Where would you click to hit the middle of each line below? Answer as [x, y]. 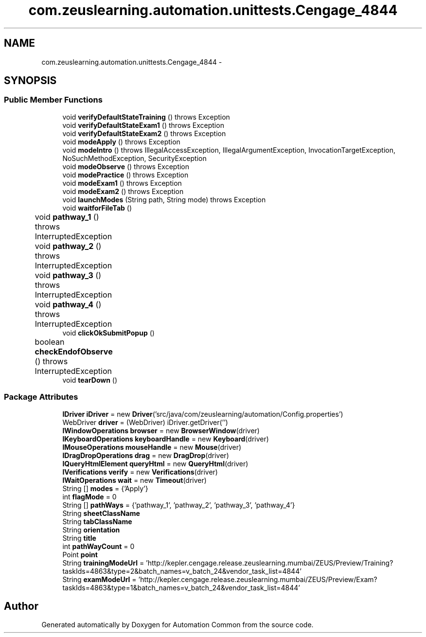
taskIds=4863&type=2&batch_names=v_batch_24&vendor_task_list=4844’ [182, 571]
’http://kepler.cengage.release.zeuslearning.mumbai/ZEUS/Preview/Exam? [258, 579]
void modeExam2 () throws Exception [123, 191]
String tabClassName [97, 521]
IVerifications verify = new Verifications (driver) [140, 472]
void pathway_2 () [68, 246]
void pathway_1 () [67, 217]
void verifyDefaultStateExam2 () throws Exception [144, 133]
